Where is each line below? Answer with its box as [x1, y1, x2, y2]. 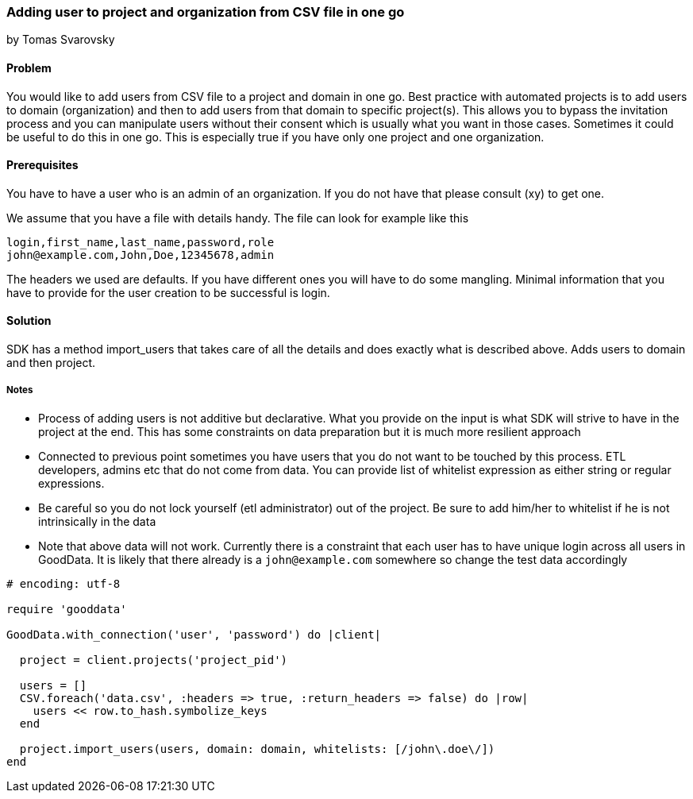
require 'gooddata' [6, 602, 127, 616]
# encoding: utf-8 [6, 577, 121, 590]
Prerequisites [6, 158, 79, 172]
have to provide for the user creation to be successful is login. [6, 285, 330, 299]
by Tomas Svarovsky [6, 33, 115, 47]
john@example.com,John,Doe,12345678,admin [6, 248, 275, 261]
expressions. [38, 476, 105, 490]
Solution [6, 314, 52, 328]
